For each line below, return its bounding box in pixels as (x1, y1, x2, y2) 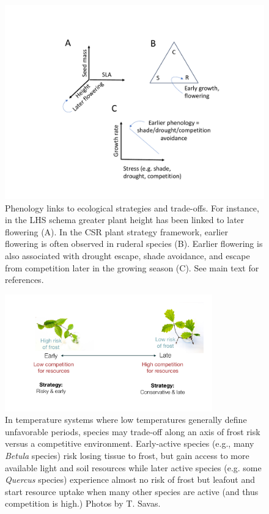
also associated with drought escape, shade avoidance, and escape (5, 249, 250, 262)
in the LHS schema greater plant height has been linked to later (5, 213, 245, 226)
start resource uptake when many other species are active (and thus (5, 485, 259, 497)
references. (5, 273, 44, 286)
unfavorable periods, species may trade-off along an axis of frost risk (5, 425, 260, 438)
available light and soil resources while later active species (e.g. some (5, 461, 262, 474)
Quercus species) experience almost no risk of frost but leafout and (5, 473, 256, 486)
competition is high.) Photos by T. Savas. (5, 497, 161, 510)
